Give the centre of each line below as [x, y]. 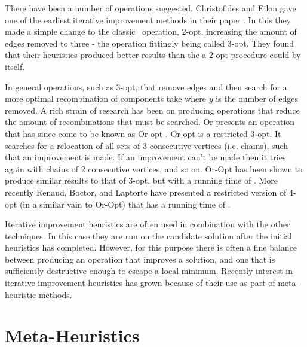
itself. [15, 66]
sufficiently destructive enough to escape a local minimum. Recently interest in [149, 271]
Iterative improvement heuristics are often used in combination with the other [148, 224]
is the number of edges [257, 98]
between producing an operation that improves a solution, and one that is [140, 259]
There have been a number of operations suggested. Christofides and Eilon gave [151, 8]
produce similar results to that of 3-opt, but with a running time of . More [142, 180]
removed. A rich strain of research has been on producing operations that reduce [152, 110]
